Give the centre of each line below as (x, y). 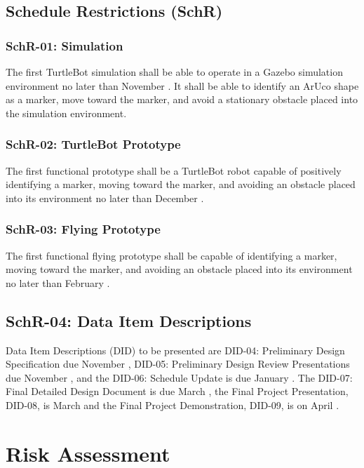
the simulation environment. (66, 113)
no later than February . (58, 282)
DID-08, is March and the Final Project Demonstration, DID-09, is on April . (173, 405)
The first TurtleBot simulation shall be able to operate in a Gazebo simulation (174, 72)
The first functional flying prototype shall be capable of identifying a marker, (171, 255)
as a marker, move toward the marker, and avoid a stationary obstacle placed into (182, 99)
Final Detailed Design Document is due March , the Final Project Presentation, (177, 391)
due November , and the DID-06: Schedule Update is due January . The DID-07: (179, 377)
